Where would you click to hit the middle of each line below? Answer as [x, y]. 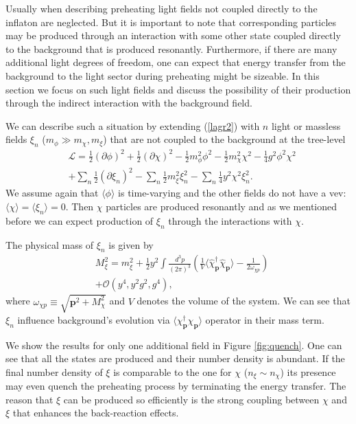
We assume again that [52, 193]
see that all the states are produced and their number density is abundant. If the [175, 358]
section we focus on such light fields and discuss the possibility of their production [178, 89]
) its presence [308, 371]
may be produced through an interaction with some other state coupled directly [173, 35]
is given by [131, 244]
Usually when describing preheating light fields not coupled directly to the [162, 8]
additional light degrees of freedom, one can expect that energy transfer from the [176, 62]
